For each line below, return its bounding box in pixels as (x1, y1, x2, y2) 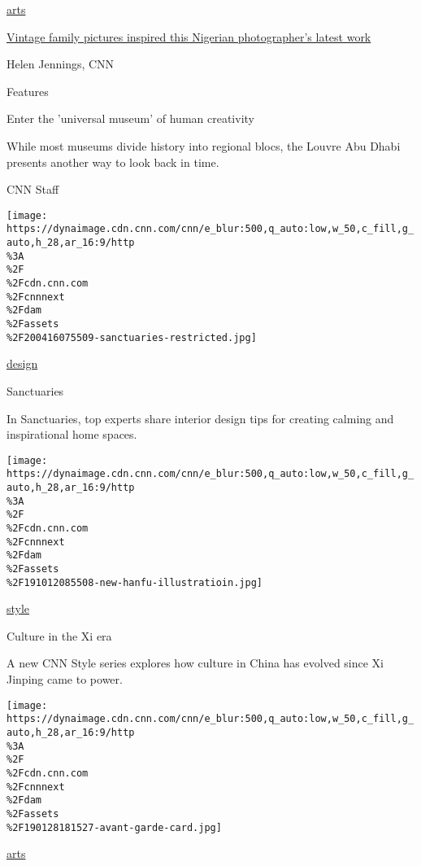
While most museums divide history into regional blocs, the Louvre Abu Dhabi (7, 137, 401, 154)
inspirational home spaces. (7, 426, 137, 443)
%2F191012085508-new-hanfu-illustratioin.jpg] (7, 576, 263, 588)
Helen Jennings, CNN (7, 55, 115, 72)
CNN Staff (7, 181, 59, 198)
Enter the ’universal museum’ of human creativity (7, 110, 254, 127)
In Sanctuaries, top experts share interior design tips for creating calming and (7, 409, 394, 426)
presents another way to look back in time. (7, 153, 219, 170)
